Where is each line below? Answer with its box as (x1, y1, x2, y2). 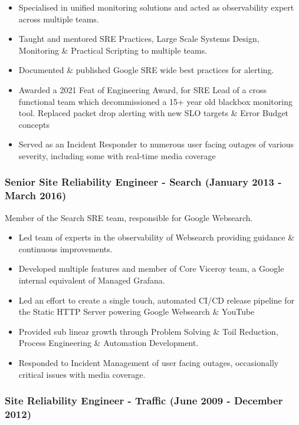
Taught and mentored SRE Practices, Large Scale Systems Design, (18, 32, 259, 45)
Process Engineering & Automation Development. (18, 337, 199, 349)
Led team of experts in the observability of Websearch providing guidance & (18, 231, 295, 243)
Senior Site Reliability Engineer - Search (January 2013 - (5, 174, 282, 189)
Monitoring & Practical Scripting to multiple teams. (18, 44, 208, 56)
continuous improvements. (18, 242, 113, 255)
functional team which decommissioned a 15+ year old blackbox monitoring (18, 95, 293, 107)
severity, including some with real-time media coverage (18, 149, 216, 162)
